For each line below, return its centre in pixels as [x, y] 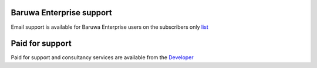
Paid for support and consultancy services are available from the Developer [102, 57]
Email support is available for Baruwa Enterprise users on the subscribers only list [109, 27]
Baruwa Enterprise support [61, 13]
